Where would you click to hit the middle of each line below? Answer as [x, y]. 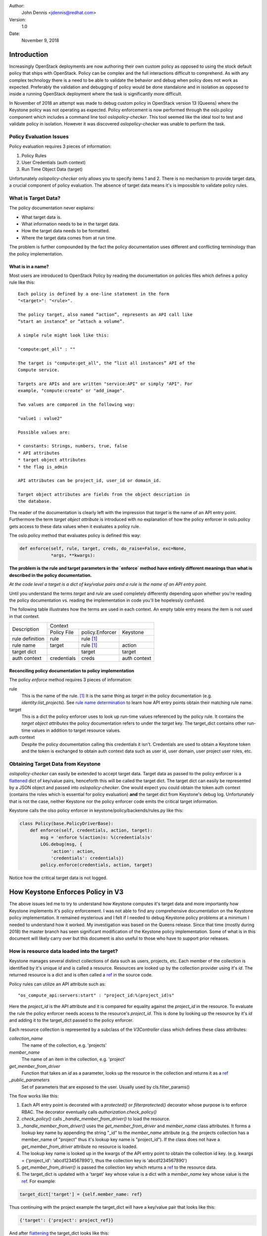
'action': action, [73, 851]
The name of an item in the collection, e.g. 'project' [73, 1059]
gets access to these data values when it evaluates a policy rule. [75, 526]
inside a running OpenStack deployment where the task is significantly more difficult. [96, 94]
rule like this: [22, 282]
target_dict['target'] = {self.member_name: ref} [81, 1194]
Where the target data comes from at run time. [69, 238]
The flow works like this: [34, 1096]
